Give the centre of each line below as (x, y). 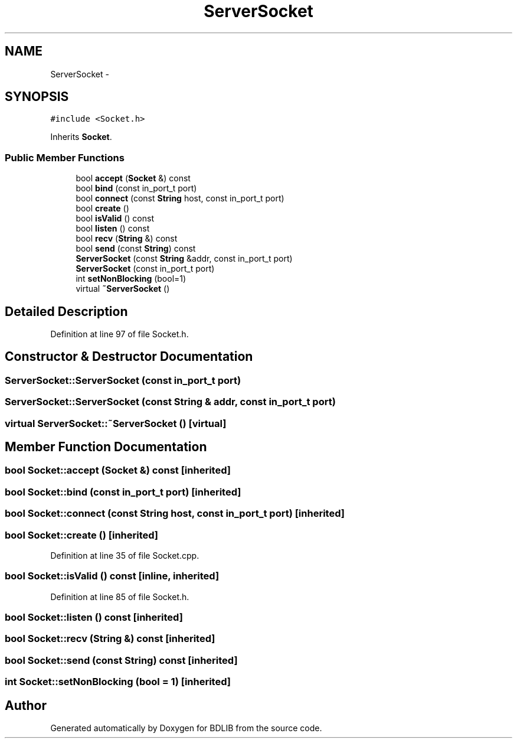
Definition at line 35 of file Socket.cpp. (125, 555)
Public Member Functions (65, 157)
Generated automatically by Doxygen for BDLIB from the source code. (186, 728)
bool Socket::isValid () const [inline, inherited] (112, 576)
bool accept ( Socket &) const (133, 178)
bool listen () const (113, 229)
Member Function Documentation (106, 447)
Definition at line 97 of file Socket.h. (120, 334)
